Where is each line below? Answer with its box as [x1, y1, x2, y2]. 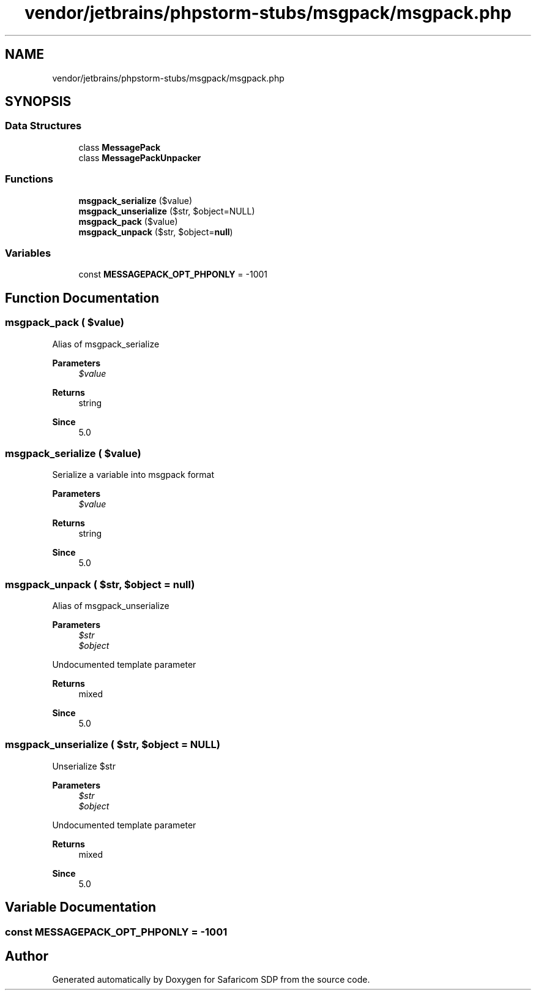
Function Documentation [5, 290, 159, 306]
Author [5, 948, 48, 964]
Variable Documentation [5, 899, 157, 915]
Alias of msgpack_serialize [52, 338, 160, 349]
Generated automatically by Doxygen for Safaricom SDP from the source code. [52, 974, 370, 985]
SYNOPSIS [5, 94, 72, 110]
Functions [5, 173, 53, 186]
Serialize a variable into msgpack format [52, 469, 215, 480]
